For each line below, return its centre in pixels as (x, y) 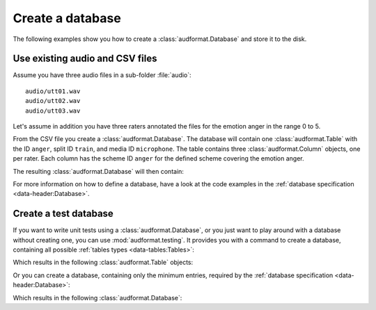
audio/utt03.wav (53, 111)
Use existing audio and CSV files (85, 59)
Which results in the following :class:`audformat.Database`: (97, 297)
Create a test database (63, 214)
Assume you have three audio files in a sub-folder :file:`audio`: (102, 75)
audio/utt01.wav (53, 91)
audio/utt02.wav (53, 101)
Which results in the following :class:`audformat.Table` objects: (103, 262)
